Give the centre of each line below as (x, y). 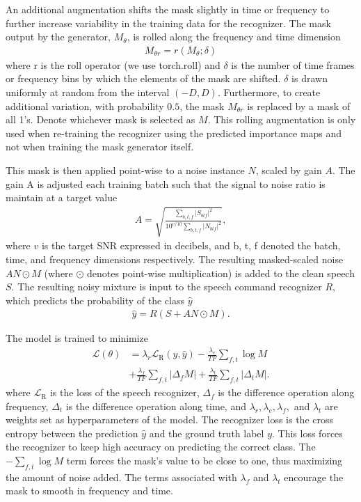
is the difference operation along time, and (156, 406)
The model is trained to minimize (77, 338)
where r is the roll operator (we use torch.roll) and (113, 64)
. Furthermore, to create (269, 92)
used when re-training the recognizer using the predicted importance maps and (174, 133)
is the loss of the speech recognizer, (125, 392)
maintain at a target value (62, 197)
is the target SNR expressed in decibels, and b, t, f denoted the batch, (191, 245)
